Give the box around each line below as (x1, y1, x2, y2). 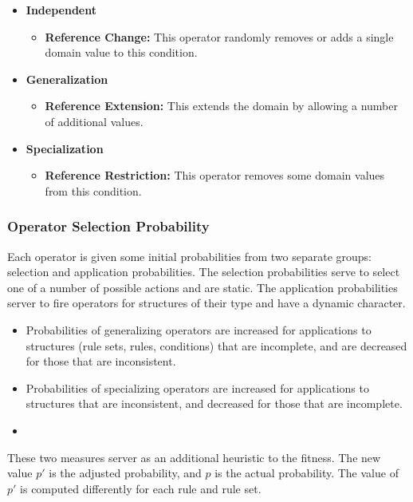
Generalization (26, 70, 108, 87)
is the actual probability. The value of (214, 464, 399, 481)
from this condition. (45, 182, 142, 199)
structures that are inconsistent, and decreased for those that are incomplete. (26, 395, 403, 412)
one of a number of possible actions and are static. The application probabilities (7, 279, 398, 295)
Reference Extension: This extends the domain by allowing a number (45, 97, 398, 114)
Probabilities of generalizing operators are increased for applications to (26, 321, 372, 338)
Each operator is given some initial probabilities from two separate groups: (7, 247, 372, 264)
